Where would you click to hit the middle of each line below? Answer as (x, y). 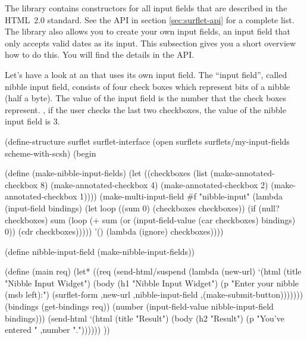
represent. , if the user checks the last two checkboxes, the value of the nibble (145, 109)
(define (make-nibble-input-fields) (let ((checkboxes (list (106, 173)
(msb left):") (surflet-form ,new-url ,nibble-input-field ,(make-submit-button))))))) (154, 294)
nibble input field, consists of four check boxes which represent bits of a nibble (148, 86)
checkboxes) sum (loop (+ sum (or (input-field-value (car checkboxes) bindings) (150, 219)
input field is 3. (32, 121)
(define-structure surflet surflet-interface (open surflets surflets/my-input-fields (147, 141)
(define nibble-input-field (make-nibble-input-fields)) (100, 251)
